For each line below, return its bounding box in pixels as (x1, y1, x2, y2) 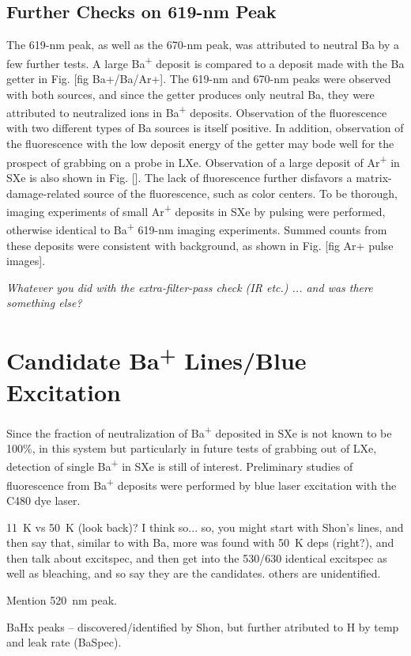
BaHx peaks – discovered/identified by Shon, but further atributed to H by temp (6, 618, 399, 635)
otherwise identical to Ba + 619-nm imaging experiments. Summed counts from (6, 219, 387, 238)
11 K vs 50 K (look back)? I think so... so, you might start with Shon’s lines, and (6, 518, 404, 535)
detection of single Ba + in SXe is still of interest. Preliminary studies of (6, 456, 353, 475)
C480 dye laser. (6, 491, 81, 508)
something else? (6, 294, 82, 311)
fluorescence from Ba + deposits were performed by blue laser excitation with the (6, 474, 397, 493)
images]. (6, 252, 46, 269)
